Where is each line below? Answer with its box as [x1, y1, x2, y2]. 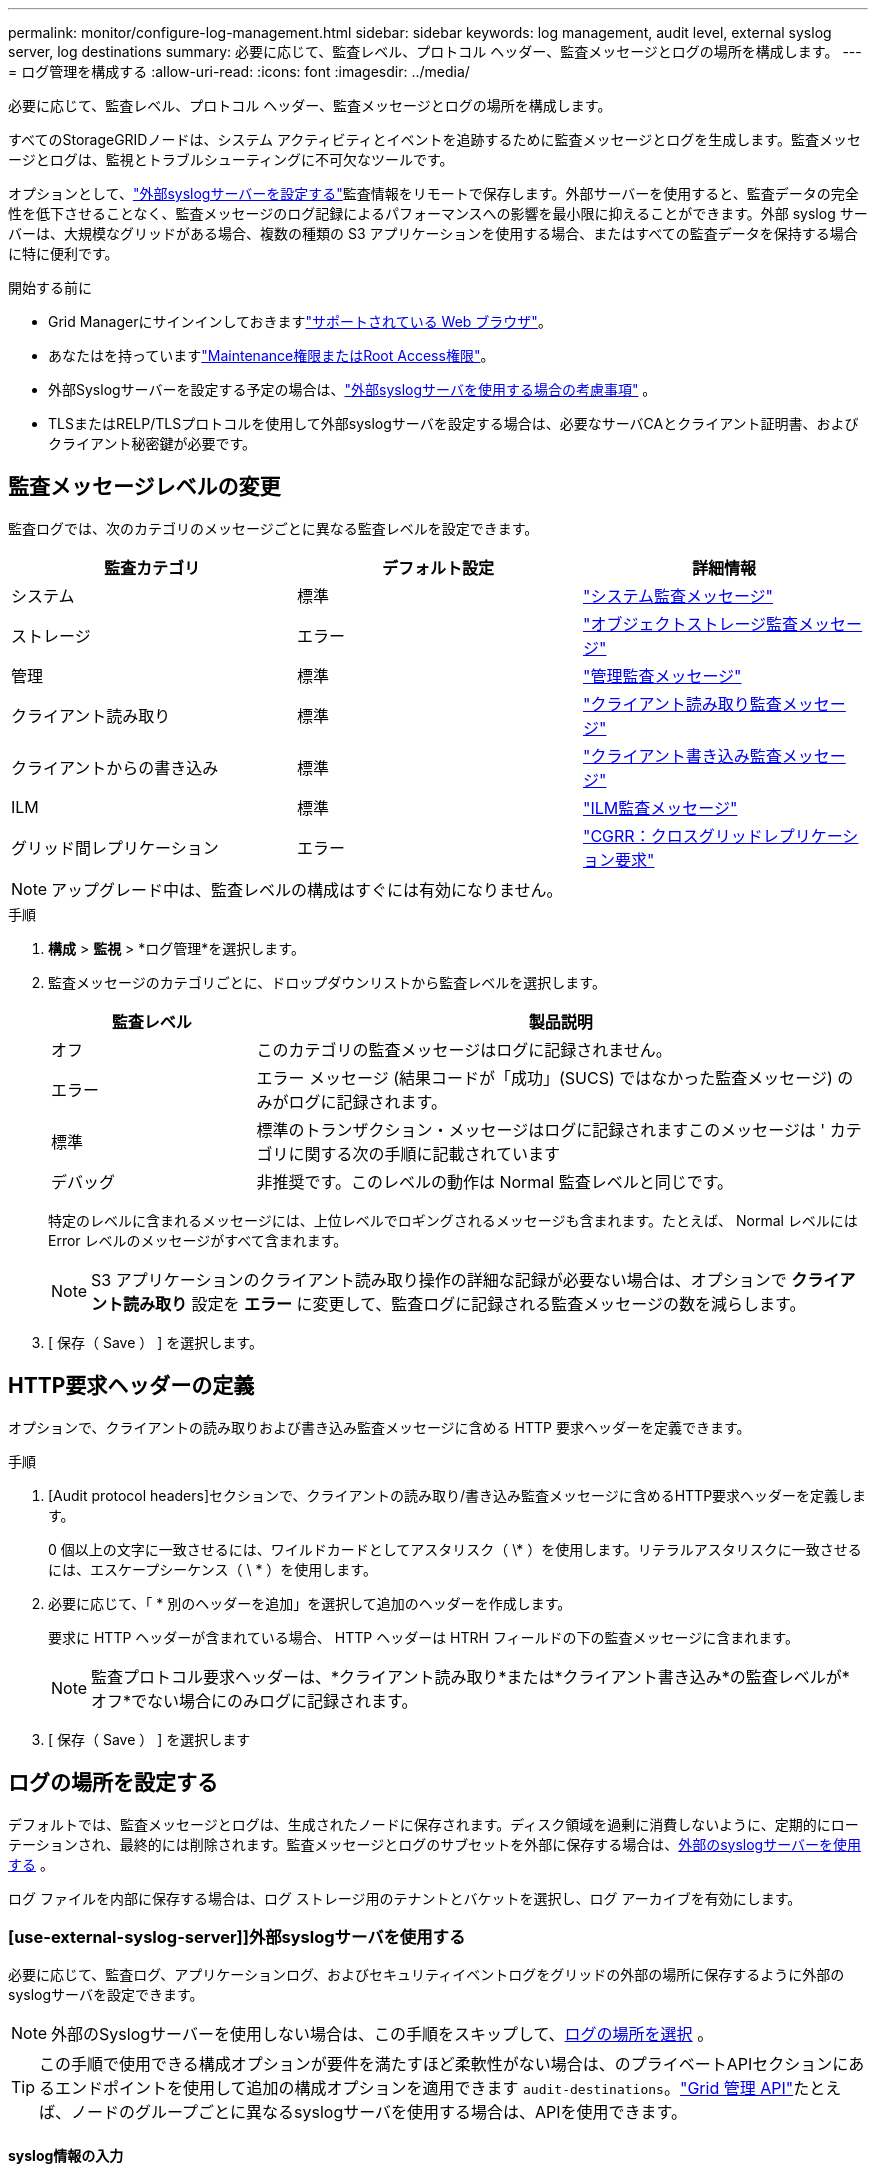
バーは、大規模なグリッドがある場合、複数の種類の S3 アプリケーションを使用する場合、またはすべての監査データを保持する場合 [8, 225, 858, 242]
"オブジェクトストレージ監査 [582, 613, 799, 634]
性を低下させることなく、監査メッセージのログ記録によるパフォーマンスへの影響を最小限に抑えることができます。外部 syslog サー [8, 205, 868, 222]
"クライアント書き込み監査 [582, 745, 782, 766]
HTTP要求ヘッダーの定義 [8, 1373, 255, 1399]
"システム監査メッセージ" [582, 585, 774, 606]
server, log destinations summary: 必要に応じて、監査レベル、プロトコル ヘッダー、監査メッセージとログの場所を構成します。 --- [8, 43, 862, 60]
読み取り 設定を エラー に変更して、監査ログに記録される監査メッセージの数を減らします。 [123, 1293, 806, 1314]
